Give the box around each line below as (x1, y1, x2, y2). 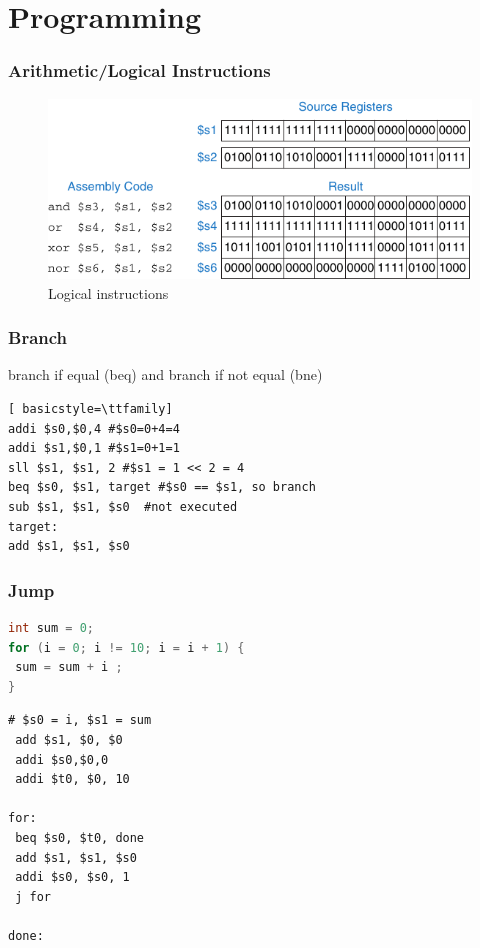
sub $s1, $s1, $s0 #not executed (8, 500, 238, 515)
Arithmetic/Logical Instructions (8, 58, 271, 83)
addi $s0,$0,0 (15, 752, 109, 767)
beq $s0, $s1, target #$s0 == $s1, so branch (8, 480, 316, 495)
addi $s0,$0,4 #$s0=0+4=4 (8, 421, 180, 436)
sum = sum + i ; (15, 660, 123, 675)
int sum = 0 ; (8, 621, 94, 636)
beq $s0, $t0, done (15, 830, 145, 845)
